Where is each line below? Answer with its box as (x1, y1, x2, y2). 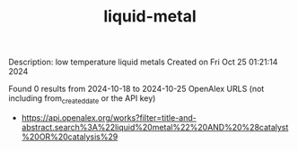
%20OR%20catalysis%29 (21, 131, 118, 142)
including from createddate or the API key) (8, 93, 156, 105)
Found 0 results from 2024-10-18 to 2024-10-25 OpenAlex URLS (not (8, 83, 265, 95)
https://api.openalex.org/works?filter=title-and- (21, 112, 197, 122)
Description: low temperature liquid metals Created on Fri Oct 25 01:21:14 (8, 56, 278, 68)
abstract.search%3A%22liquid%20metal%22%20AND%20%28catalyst (21, 122, 289, 132)
